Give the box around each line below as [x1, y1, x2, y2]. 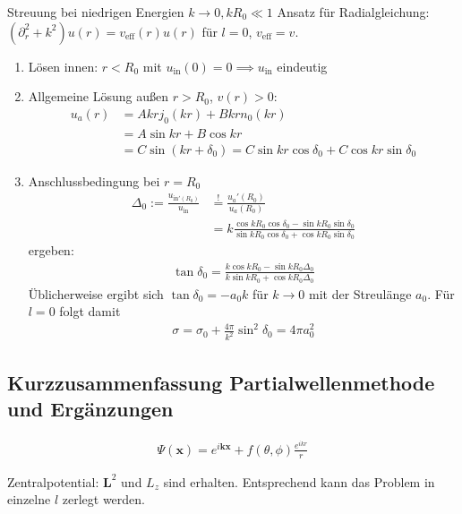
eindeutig [277, 56, 328, 75]
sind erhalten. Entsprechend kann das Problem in [163, 472, 435, 491]
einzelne [7, 490, 51, 509]
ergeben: [28, 241, 74, 260]
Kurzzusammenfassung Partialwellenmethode [7, 368, 435, 396]
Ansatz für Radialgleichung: [277, 3, 430, 21]
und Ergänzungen [7, 394, 174, 422]
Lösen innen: [28, 56, 98, 75]
